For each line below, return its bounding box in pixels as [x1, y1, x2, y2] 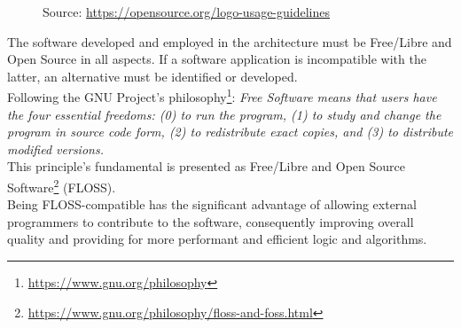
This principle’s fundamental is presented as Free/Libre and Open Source [7, 157, 405, 176]
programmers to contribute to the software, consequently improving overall [7, 212, 414, 230]
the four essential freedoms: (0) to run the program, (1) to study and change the [7, 105, 441, 123]
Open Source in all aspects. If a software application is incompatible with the [7, 50, 426, 68]
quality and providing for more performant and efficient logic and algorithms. [7, 230, 427, 248]
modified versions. [7, 139, 104, 158]
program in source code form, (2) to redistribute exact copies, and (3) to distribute [7, 122, 454, 141]
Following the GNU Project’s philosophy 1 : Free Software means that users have [7, 85, 437, 106]
